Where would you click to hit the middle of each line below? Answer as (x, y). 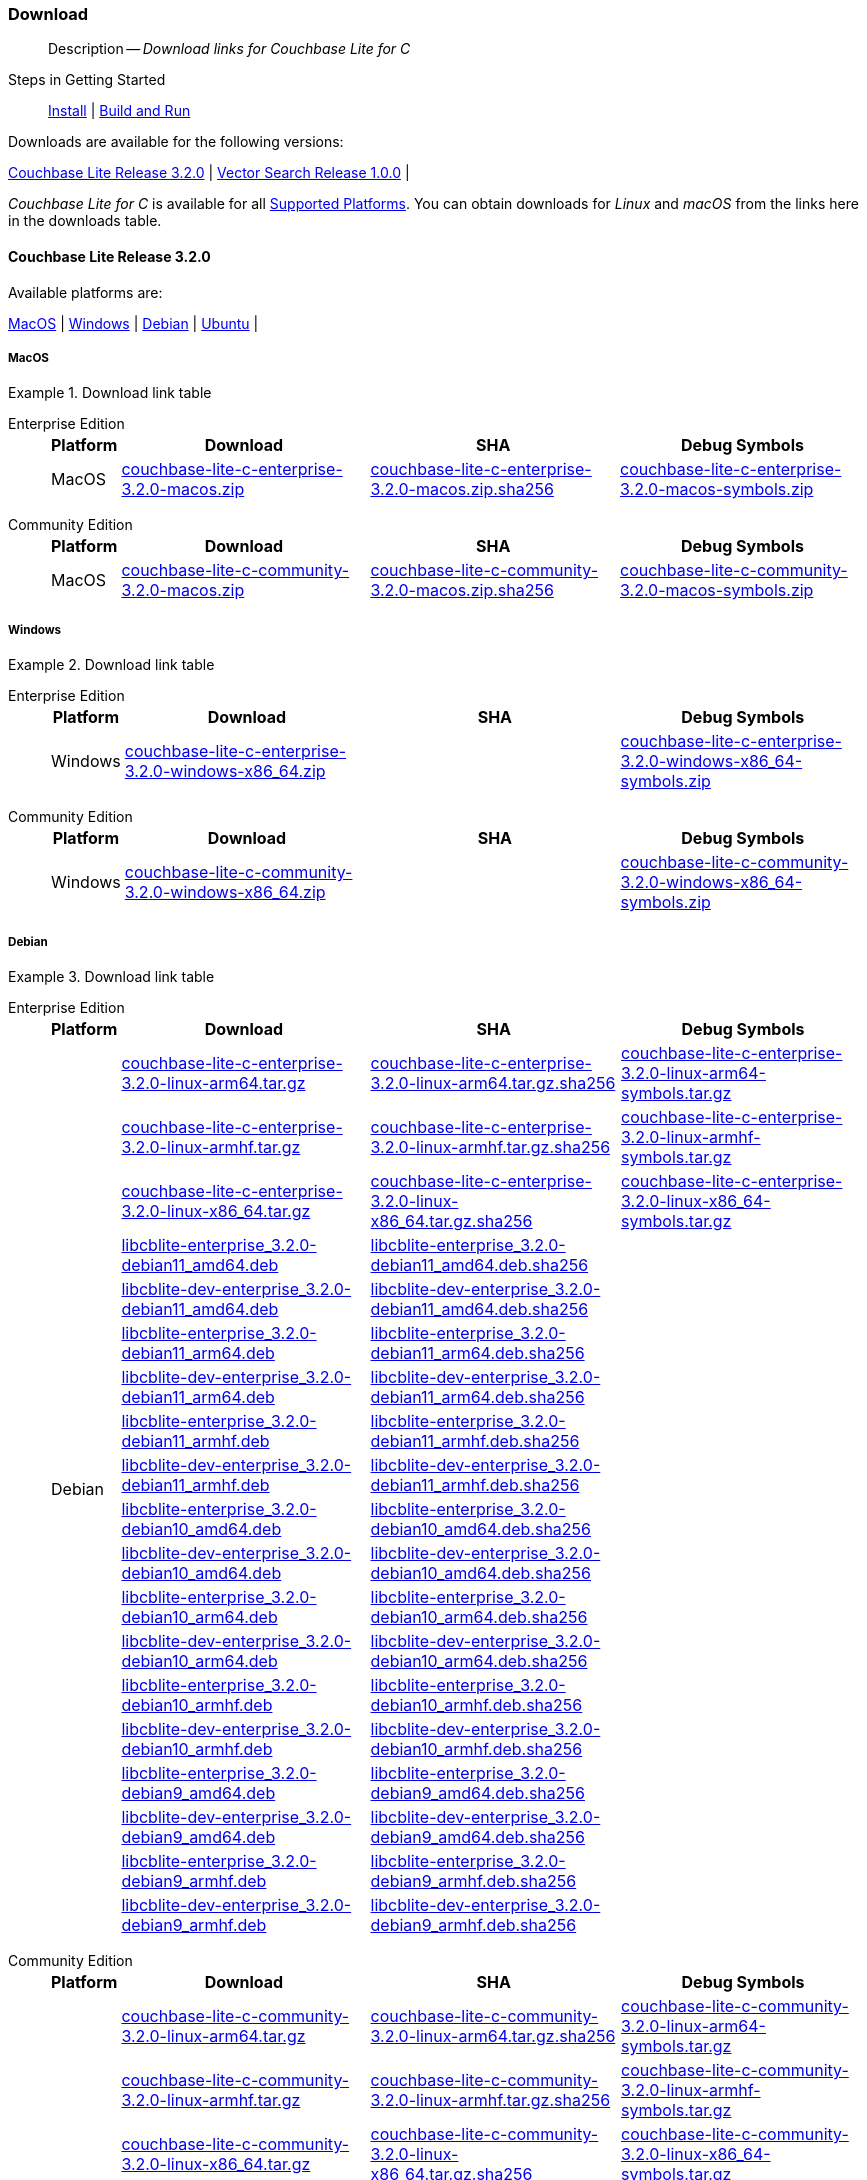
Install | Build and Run (119, 111)
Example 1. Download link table (110, 393)
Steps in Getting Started (87, 80)
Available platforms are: (85, 292)
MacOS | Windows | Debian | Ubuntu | (133, 323)
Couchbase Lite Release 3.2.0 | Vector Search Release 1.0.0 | (209, 173)
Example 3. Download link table (111, 976)
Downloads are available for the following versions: (176, 142)
